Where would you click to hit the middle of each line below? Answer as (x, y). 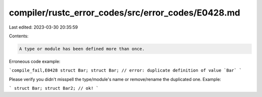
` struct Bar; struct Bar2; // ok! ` (54, 88)
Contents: (19, 36)
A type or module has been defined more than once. (82, 49)
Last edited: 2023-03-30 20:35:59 (43, 27)
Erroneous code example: (35, 61)
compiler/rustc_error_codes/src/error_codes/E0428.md (124, 13)
